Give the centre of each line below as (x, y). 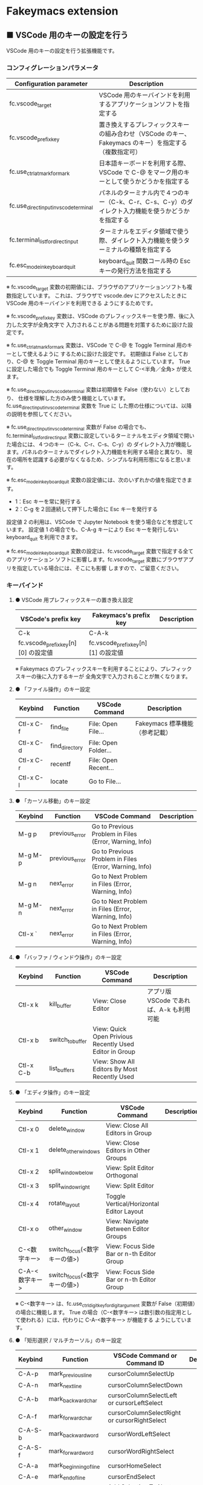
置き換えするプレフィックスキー (144, 125)
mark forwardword (71, 1451)
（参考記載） (153, 732)
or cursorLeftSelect (135, 1403)
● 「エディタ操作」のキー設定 (53, 1092)
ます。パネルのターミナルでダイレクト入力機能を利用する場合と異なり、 (96, 452)
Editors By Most (115, 1069)
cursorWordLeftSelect (139, 1434)
